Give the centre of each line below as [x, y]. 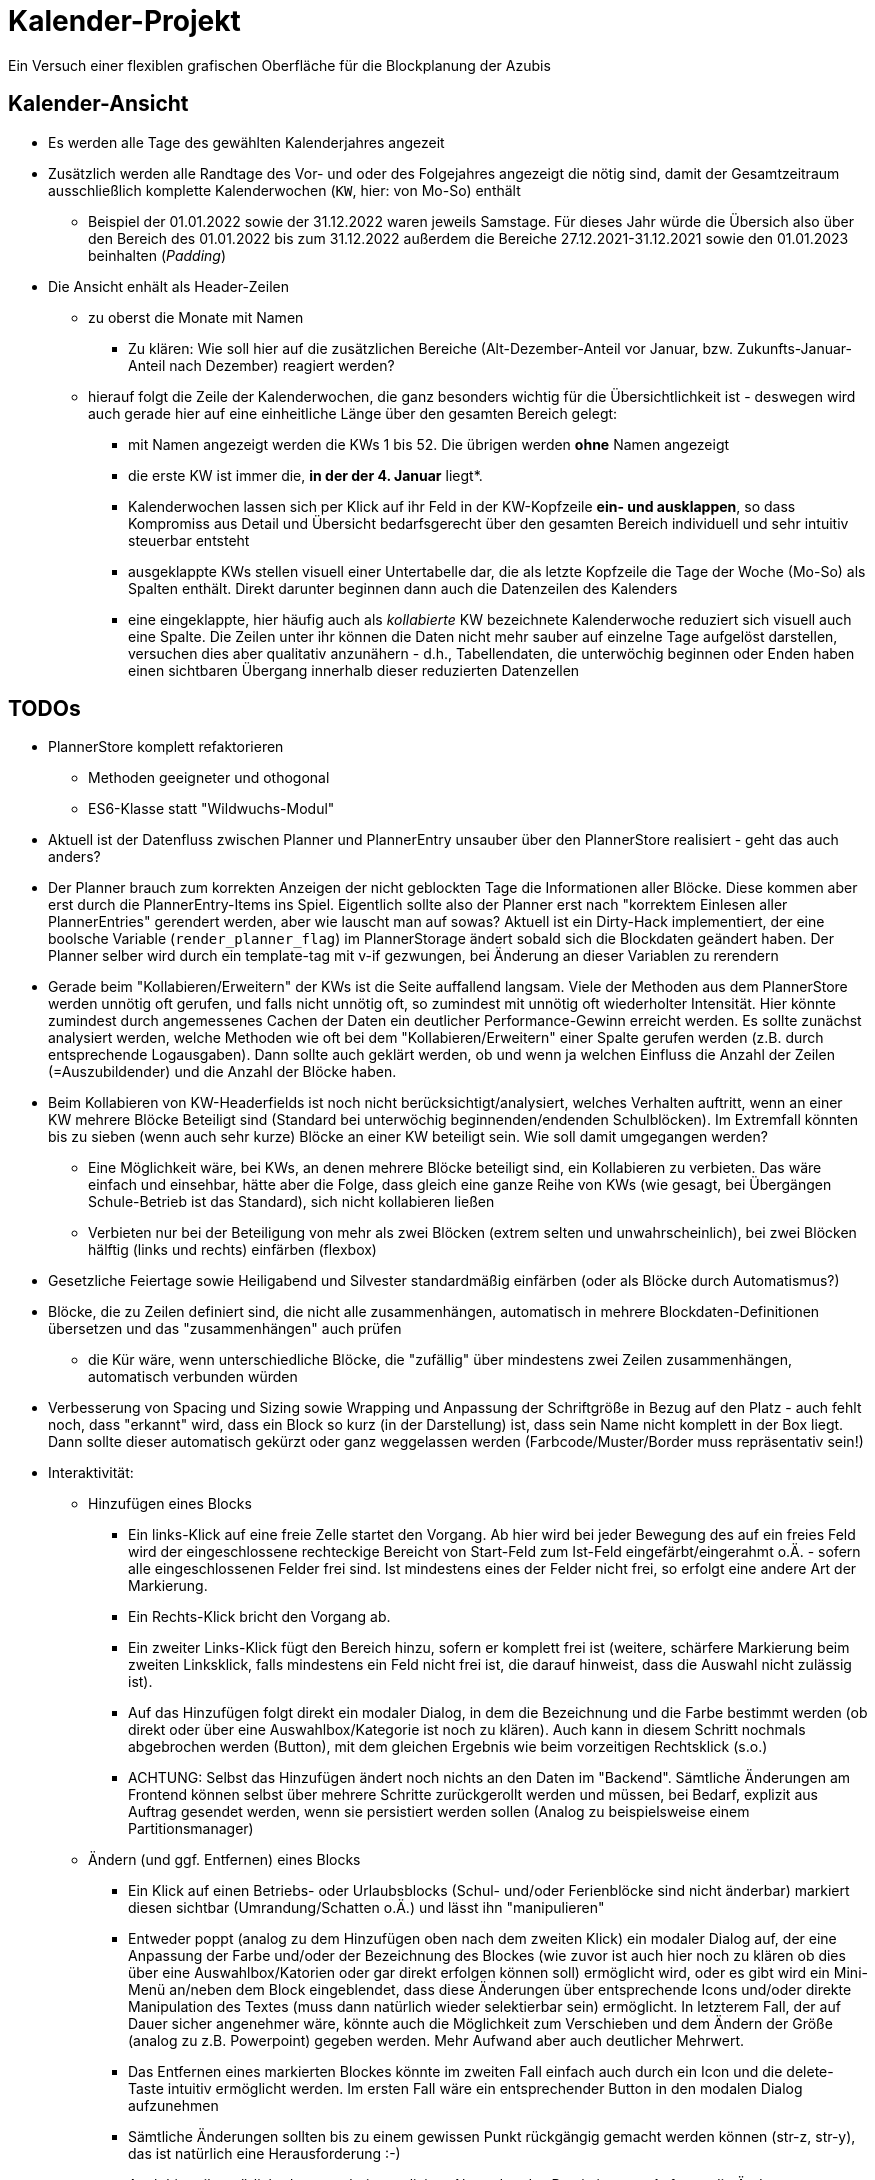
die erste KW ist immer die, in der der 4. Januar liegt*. [305, 475]
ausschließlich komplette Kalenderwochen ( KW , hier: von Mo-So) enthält [284, 190]
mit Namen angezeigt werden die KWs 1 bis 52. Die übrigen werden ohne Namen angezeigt [429, 444]
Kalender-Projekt [124, 21]
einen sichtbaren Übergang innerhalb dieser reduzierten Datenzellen [354, 670]
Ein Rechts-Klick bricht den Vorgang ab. [259, 1617]
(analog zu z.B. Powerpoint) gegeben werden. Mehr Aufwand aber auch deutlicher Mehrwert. [436, 2041]
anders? [74, 857]
